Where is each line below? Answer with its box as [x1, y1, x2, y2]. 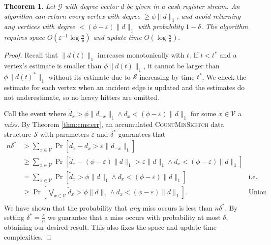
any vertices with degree [4, 21, 75, 31]
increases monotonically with [97, 50, 185, 60]
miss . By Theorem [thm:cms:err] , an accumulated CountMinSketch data [4, 119, 224, 129]
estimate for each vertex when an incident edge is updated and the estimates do [4, 82, 245, 92]
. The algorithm [201, 21, 248, 31]
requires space [4, 32, 45, 42]
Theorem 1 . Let [4, 1, 56, 11]
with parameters [40, 128, 90, 139]
